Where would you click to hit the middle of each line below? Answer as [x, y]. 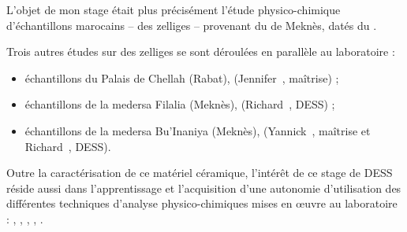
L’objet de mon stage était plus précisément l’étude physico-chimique [174, 9]
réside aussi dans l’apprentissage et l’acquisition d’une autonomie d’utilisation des [204, 188]
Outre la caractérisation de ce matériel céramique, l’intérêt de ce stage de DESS [200, 173]
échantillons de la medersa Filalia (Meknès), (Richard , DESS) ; [180, 104]
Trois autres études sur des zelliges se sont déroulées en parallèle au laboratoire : [201, 52]
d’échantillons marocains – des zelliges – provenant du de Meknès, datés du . [192, 25]
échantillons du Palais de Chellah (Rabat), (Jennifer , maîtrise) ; [182, 77]
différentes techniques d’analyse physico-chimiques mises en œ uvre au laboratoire [202, 203]
